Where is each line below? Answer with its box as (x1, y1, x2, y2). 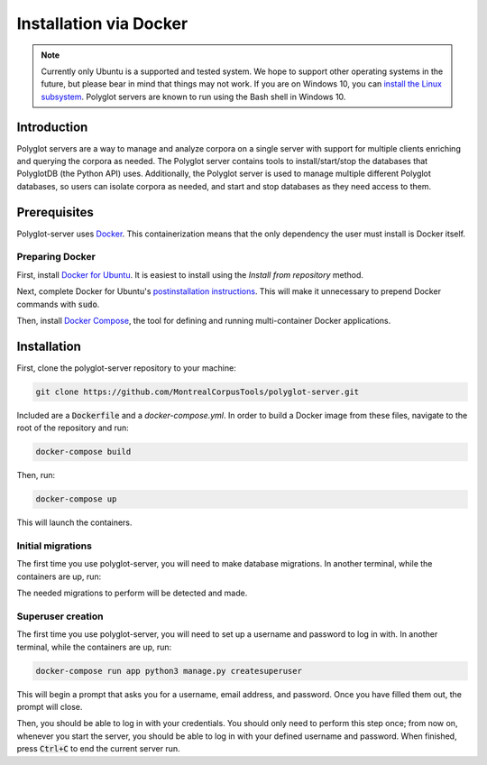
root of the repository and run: (16, 422, 130, 433)
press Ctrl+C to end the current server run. (16, 743, 180, 754)
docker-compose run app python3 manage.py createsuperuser (35, 666, 302, 676)
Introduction (16, 119, 88, 134)
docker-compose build (35, 447, 132, 457)
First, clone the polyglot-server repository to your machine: (16, 362, 236, 373)
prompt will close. (16, 702, 83, 713)
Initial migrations (16, 539, 92, 552)
